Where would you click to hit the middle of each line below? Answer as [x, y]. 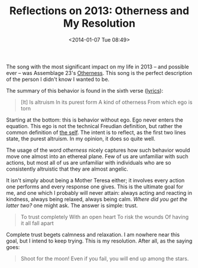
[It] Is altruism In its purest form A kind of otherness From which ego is [106, 102]
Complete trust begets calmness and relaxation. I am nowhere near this [93, 234]
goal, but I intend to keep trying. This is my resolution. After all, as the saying [99, 241]
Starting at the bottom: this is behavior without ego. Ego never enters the [95, 120]
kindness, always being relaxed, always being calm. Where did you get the [97, 199]
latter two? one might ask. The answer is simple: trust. [72, 205]
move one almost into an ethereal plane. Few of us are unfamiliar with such [97, 156]
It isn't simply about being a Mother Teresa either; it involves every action [95, 180]
